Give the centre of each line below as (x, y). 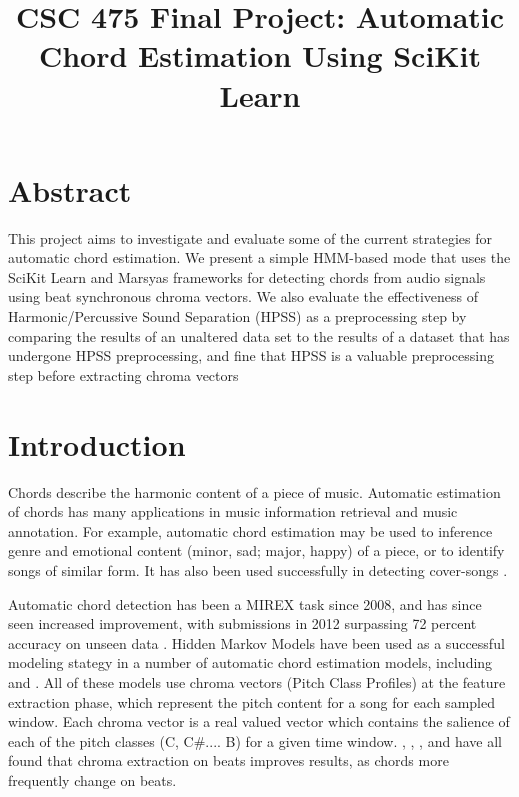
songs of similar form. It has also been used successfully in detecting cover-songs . (258, 569)
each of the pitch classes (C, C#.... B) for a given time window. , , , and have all (255, 740)
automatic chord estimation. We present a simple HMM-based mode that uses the (259, 257)
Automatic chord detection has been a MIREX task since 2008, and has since (245, 603)
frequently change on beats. (92, 779)
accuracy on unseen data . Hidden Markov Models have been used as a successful (256, 642)
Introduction (97, 443)
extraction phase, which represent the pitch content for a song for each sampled (251, 701)
